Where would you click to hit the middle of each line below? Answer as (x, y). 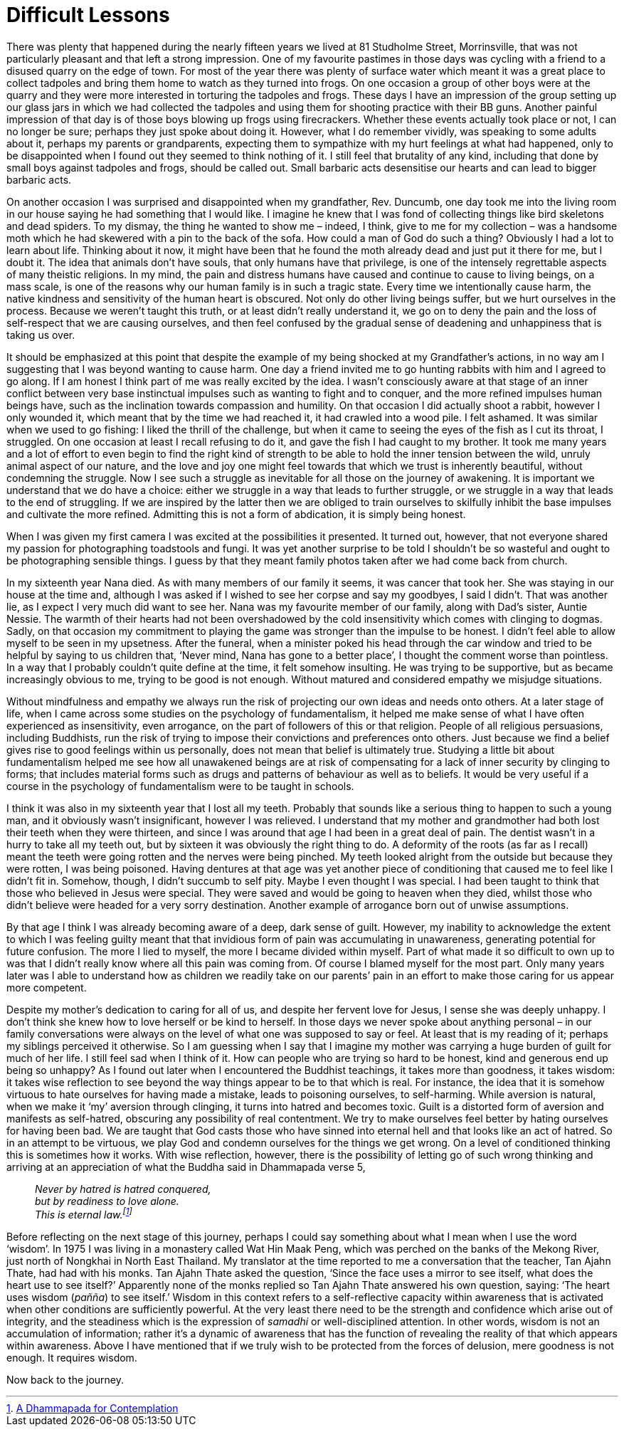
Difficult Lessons (88, 15)
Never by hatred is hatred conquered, (123, 1189)
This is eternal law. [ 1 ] (84, 1214)
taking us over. (41, 335)
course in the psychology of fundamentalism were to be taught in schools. (180, 786)
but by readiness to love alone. (107, 1201)
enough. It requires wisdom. (72, 1358)
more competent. (47, 987)
